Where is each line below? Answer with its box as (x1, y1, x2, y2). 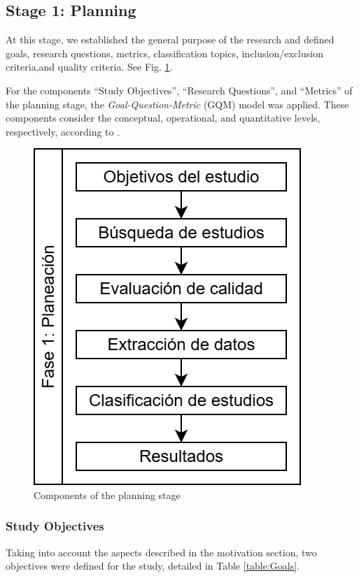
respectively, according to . (6, 124, 120, 138)
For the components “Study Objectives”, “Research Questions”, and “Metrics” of (6, 82, 353, 97)
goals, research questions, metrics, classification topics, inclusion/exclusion (6, 45, 323, 60)
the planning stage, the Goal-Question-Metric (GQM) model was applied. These (6, 96, 349, 111)
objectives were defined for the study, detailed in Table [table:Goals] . (6, 558, 300, 573)
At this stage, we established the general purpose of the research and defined (6, 32, 335, 47)
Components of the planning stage (34, 487, 181, 502)
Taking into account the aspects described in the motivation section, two (6, 544, 317, 559)
